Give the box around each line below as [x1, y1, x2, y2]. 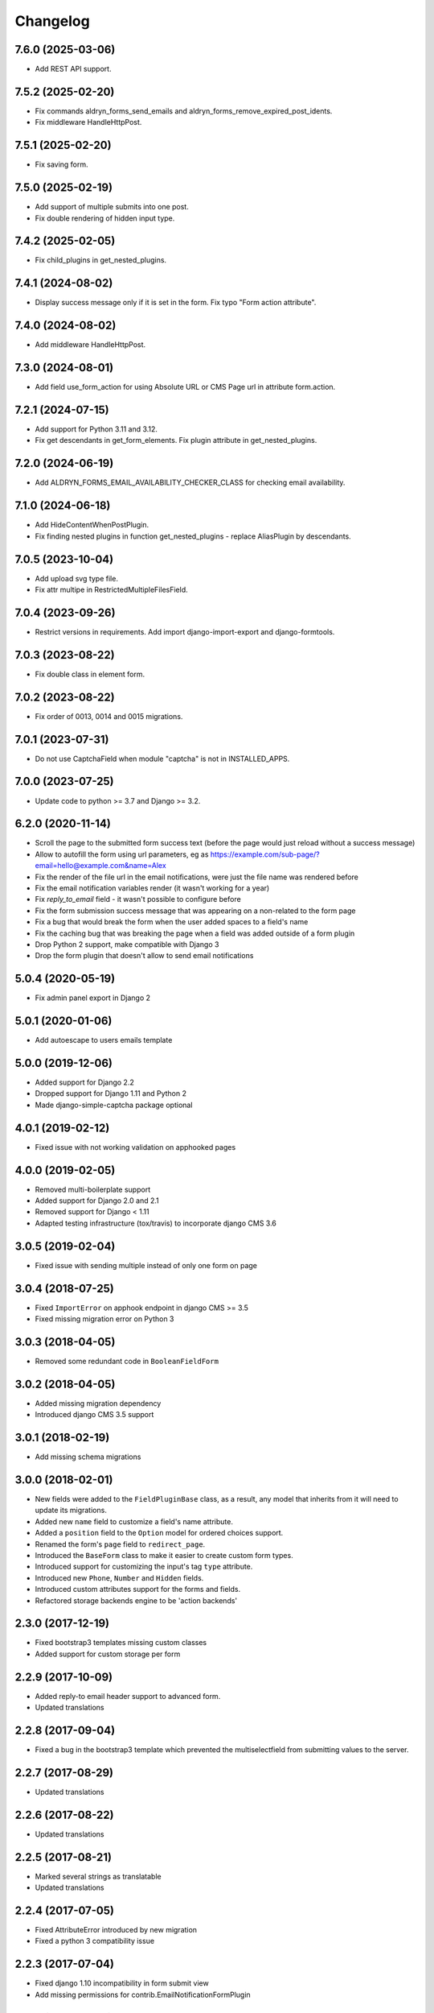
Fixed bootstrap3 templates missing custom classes [35, 1638, 207, 1647]
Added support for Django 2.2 [35, 1077, 134, 1087]
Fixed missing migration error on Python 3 [35, 1314, 174, 1324]
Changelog [14, 12, 90, 30]
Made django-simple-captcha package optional [35, 1100, 193, 1110]
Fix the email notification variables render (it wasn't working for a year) [35, 882, 270, 893]
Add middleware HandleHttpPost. [35, 340, 146, 349]
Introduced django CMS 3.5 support [35, 1410, 154, 1420]
